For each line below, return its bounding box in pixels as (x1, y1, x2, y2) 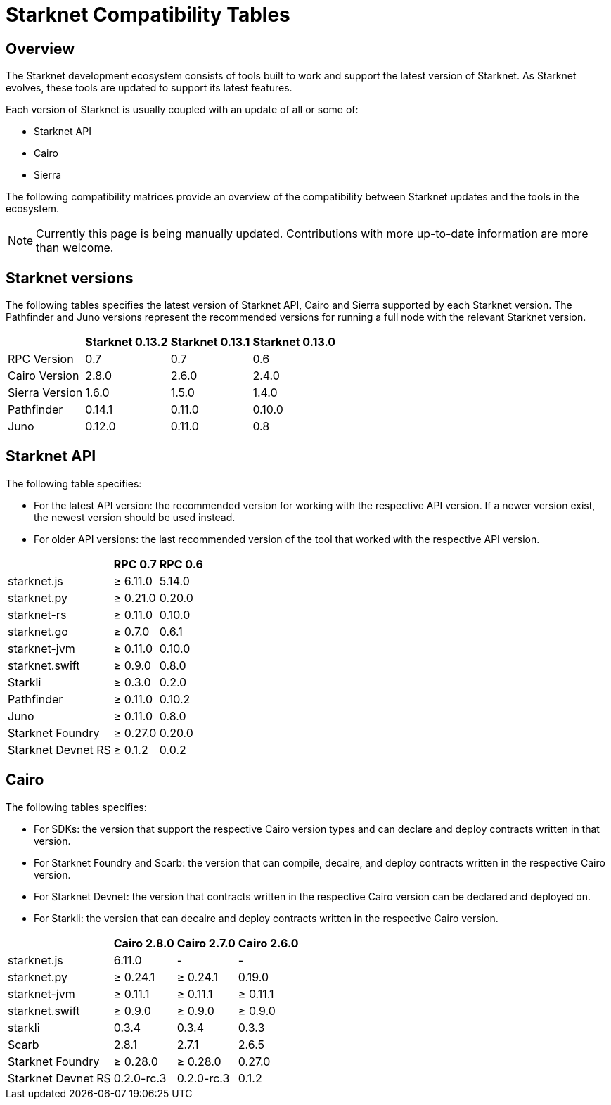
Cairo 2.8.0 (113, 935, 174, 950)
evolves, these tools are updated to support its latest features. (6, 82, 292, 94)
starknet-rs (8, 607, 67, 622)
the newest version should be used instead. (34, 511, 236, 523)
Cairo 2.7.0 (176, 935, 236, 950)
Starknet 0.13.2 (85, 335, 168, 350)
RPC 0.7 (113, 556, 157, 571)
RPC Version (8, 352, 74, 366)
